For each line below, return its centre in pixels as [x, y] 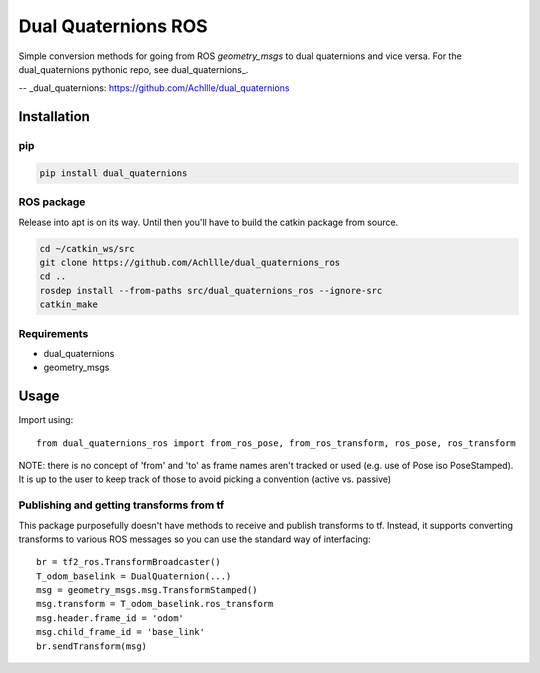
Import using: [46, 420]
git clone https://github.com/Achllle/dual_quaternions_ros [190, 262]
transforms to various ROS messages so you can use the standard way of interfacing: [194, 539]
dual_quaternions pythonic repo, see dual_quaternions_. [133, 69]
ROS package [52, 202]
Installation [54, 116]
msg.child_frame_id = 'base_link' [120, 632]
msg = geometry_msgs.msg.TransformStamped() [147, 590]
